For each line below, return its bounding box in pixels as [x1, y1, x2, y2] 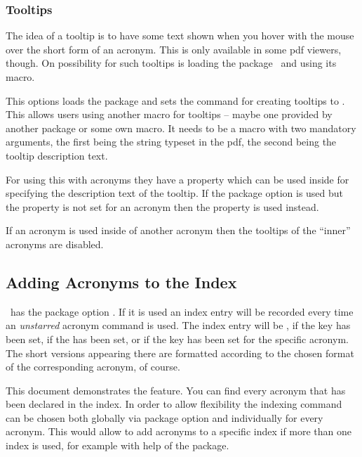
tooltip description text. [6, 148, 108, 162]
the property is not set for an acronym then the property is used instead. [6, 199, 319, 214]
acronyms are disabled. [6, 236, 104, 251]
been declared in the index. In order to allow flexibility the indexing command [6, 397, 342, 411]
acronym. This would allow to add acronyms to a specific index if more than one [6, 424, 352, 439]
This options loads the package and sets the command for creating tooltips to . [6, 93, 345, 108]
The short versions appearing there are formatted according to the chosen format [6, 345, 354, 360]
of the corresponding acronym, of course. [6, 359, 180, 374]
